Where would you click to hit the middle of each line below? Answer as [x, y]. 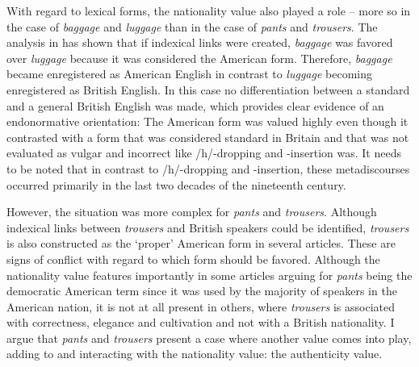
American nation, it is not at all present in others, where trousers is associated [201, 306]
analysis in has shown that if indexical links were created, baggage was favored [200, 42]
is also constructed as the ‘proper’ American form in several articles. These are [201, 243]
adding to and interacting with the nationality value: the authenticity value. [195, 354]
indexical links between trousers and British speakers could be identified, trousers [208, 227]
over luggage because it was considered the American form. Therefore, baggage [199, 58]
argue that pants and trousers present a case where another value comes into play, [209, 338]
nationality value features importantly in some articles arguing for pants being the [209, 275]
